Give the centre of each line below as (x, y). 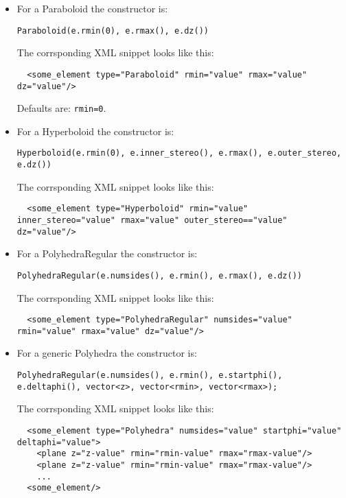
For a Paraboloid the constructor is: (92, 8)
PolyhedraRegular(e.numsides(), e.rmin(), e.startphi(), (150, 376)
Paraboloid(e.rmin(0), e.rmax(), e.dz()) (113, 31)
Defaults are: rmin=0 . (61, 108)
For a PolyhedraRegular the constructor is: (107, 253)
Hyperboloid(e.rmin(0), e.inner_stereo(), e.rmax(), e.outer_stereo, (179, 153)
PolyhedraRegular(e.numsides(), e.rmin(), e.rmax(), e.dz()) (160, 275)
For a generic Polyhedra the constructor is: (107, 353)
